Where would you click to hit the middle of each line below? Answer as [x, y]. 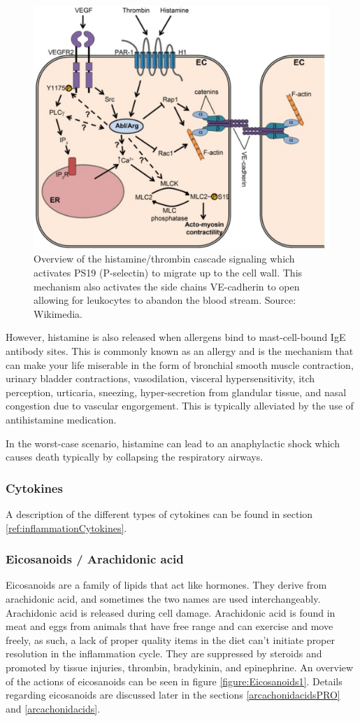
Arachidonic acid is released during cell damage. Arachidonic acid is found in [171, 612]
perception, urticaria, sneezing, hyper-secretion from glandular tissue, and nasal [176, 392]
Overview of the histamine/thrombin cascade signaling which [164, 259]
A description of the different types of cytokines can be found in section [159, 513]
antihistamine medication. [61, 419]
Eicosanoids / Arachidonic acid [95, 559]
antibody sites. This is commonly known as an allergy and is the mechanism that [180, 350]
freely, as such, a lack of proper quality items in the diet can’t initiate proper [171, 639]
